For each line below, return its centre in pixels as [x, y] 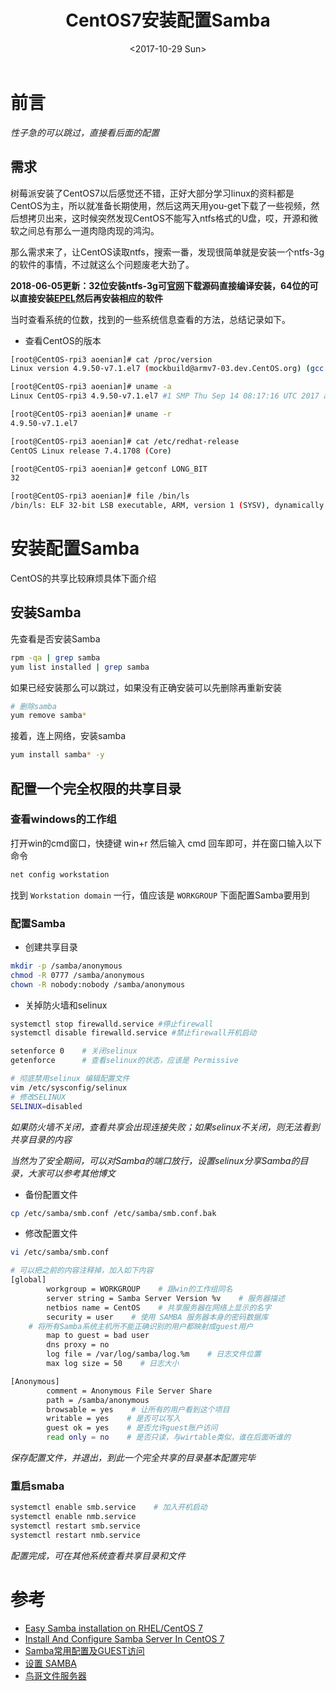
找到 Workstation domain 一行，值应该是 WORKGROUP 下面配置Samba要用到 [160, 895]
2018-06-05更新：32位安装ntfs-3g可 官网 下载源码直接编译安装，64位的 [160, 285]
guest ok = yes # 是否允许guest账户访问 [132, 1428]
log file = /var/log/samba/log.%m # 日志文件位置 [154, 1354]
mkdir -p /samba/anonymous [66, 966]
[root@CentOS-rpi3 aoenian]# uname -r [91, 414]
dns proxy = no [78, 1345]
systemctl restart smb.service [75, 1526]
